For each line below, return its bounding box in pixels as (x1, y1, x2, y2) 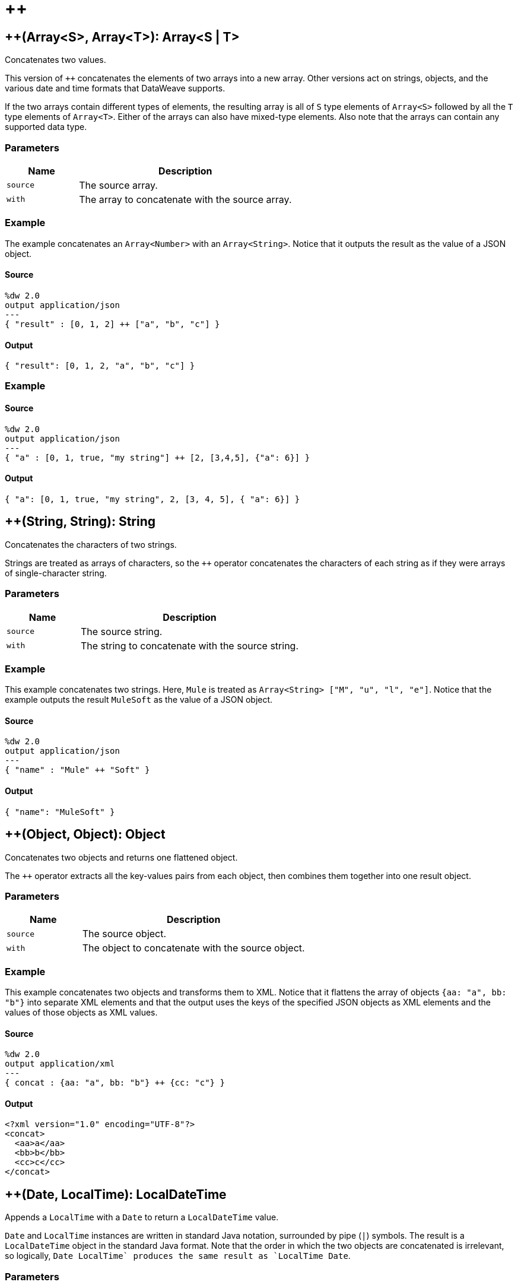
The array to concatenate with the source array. (79, 193, 292, 205)
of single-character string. (5, 567, 107, 578)
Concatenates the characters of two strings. (5, 539, 177, 550)
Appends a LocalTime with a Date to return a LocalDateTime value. (5, 1212, 279, 1223)
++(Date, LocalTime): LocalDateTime (5, 1186, 227, 1202)
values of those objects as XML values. (5, 1007, 158, 1018)
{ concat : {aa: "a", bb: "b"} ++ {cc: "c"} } (5, 1078, 225, 1088)
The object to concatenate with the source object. (82, 942, 305, 954)
